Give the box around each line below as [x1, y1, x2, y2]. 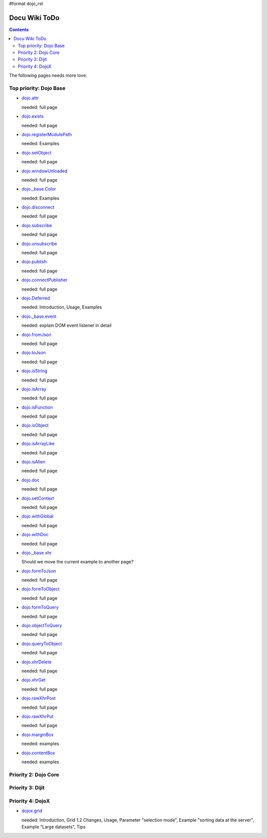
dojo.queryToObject [21, 641, 62, 646]
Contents [9, 26, 29, 32]
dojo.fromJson [21, 332, 51, 338]
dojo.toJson [21, 349, 46, 356]
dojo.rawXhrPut [21, 713, 54, 719]
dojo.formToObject [21, 586, 60, 592]
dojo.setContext [21, 495, 54, 501]
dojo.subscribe [21, 222, 52, 228]
